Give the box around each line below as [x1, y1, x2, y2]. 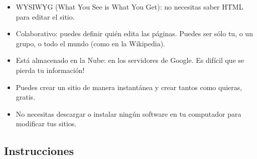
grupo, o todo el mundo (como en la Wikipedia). [16, 38, 165, 48]
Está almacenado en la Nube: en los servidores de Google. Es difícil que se [16, 55, 244, 65]
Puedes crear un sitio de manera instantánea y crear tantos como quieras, [16, 82, 242, 92]
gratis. [16, 92, 36, 102]
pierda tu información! [16, 64, 85, 75]
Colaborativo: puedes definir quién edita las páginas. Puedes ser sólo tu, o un [16, 28, 253, 39]
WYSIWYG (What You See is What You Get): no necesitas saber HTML [16, 2, 243, 12]
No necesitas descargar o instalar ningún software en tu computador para [16, 108, 241, 119]
